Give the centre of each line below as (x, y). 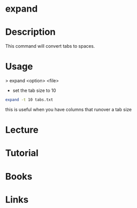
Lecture (22, 130)
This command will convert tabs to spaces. (50, 46)
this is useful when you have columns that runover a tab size (68, 109)
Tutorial (22, 153)
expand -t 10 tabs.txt (29, 100)
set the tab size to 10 (34, 91)
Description (30, 32)
